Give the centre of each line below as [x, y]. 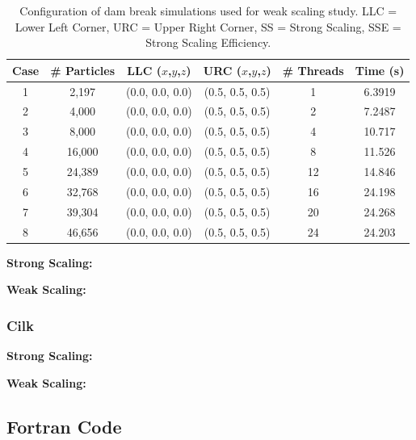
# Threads [313, 70]
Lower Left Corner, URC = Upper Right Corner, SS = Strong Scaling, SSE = [208, 26]
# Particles [83, 70]
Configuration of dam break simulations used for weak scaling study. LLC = [208, 10]
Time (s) [380, 70]
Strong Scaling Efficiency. [208, 42]
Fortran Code [64, 426]
